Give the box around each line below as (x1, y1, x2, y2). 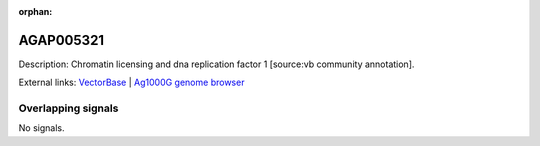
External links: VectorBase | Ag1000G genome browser (18, 76, 245, 89)
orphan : (18, 6, 53, 17)
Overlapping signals (18, 101, 119, 115)
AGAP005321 (18, 31, 105, 49)
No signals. (18, 122, 65, 134)
